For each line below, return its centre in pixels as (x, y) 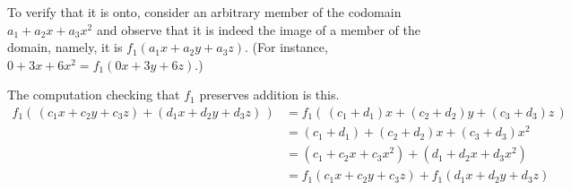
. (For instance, (286, 47)
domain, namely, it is (65, 47)
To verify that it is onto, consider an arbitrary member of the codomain (204, 12)
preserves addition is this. (269, 95)
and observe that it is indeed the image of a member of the (258, 29)
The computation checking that (94, 95)
